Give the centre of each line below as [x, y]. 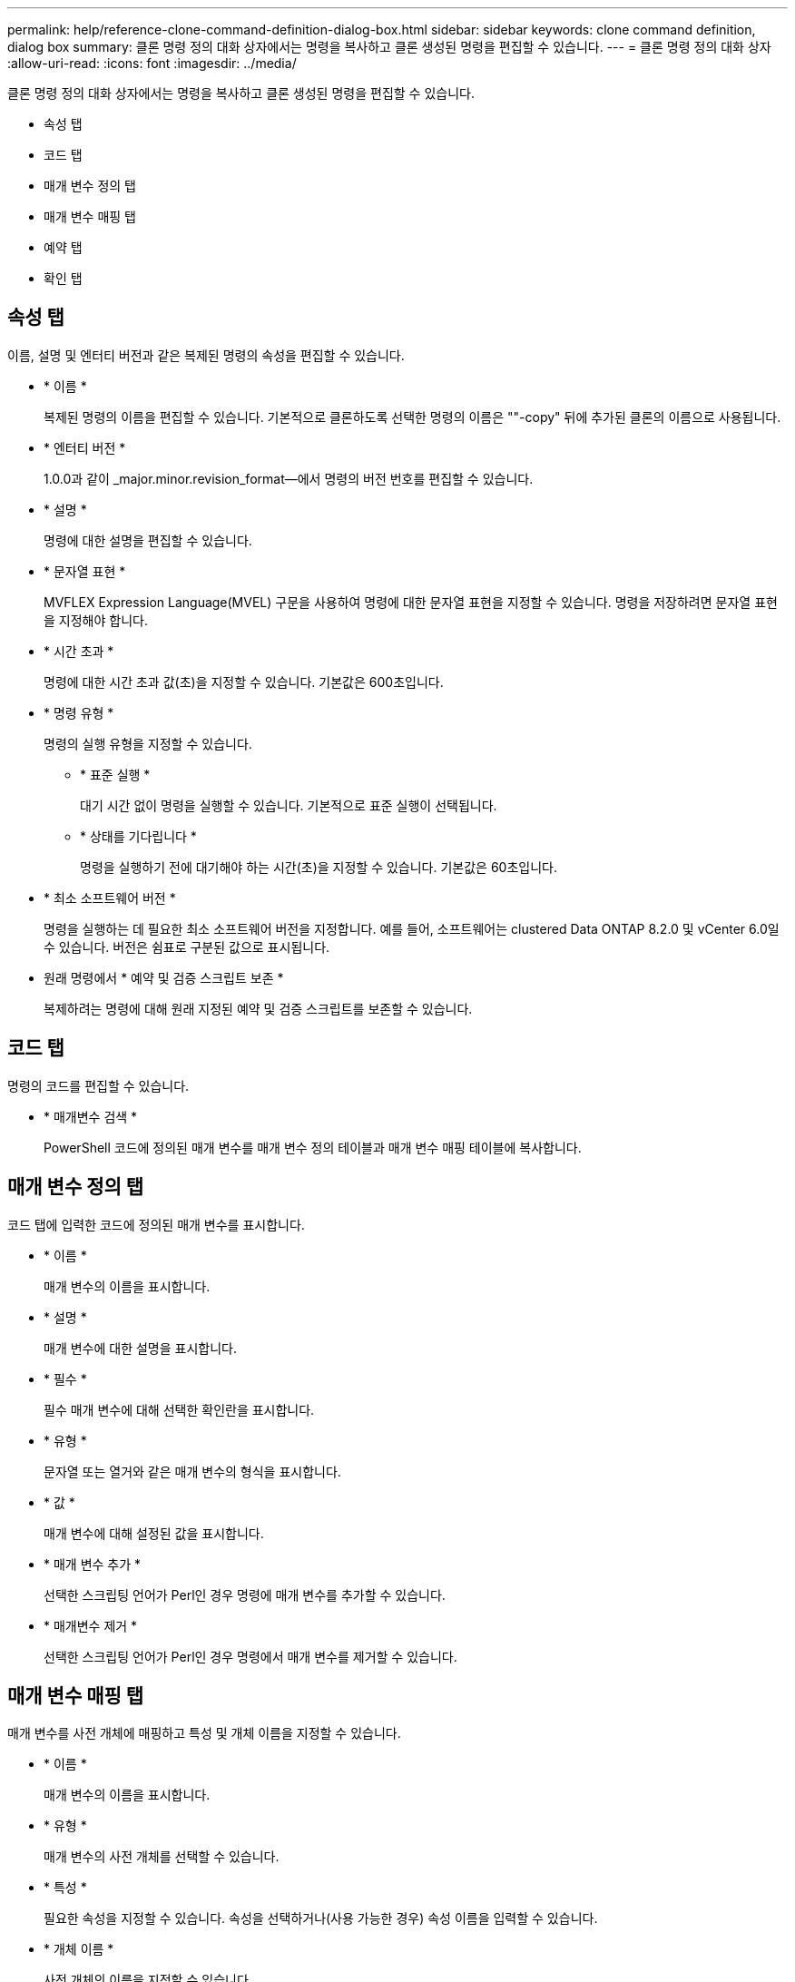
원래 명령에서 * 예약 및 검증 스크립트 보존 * [164, 977]
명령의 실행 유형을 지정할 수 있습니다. [148, 743]
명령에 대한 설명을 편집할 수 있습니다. [148, 540]
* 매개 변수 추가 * [93, 1564]
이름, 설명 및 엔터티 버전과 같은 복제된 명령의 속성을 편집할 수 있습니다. [206, 355]
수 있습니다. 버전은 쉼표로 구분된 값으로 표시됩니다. [187, 947]
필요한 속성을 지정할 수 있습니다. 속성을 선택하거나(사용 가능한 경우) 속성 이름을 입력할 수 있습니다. [321, 1918]
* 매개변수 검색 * [91, 1116]
